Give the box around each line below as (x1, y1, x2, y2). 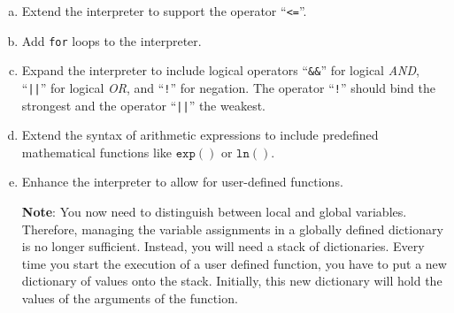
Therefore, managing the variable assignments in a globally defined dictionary (21, 219, 443, 238)
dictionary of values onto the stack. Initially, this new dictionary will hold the (21, 271, 442, 290)
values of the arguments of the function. (21, 289, 238, 308)
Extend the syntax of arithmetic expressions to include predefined (21, 126, 379, 144)
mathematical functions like (21, 142, 173, 161)
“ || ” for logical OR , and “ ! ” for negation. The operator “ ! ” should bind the (21, 78, 435, 96)
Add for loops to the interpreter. (21, 31, 202, 50)
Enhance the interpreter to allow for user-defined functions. (21, 172, 343, 191)
